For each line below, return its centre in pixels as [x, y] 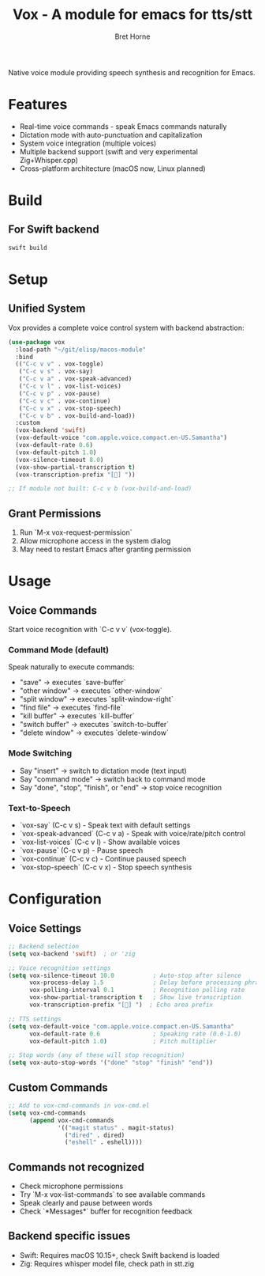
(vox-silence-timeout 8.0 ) [60, 460]
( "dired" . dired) [95, 1135]
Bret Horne [132, 36]
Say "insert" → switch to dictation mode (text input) [103, 771]
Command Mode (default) [58, 649]
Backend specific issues [69, 1236]
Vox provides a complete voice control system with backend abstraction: [126, 328]
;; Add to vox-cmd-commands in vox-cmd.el [79, 1106]
